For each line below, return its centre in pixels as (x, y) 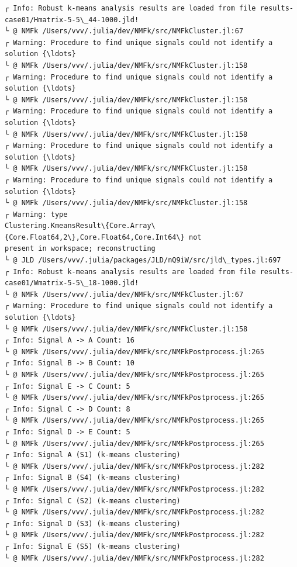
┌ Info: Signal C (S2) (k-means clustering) (93, 501)
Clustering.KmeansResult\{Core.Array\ (80, 226)
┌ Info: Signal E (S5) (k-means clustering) (93, 546)
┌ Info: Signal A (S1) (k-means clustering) (93, 455)
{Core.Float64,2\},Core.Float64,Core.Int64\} (95, 237)
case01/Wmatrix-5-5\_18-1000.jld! (72, 283)
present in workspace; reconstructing (80, 249)
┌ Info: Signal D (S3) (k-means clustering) (93, 523)
